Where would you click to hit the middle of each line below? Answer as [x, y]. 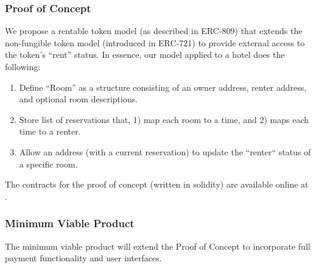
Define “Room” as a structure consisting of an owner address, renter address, [163, 87]
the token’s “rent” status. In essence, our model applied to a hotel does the [145, 55]
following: [23, 66]
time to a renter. [50, 131]
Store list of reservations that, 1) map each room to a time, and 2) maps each [164, 119]
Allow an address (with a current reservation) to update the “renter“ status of [165, 151]
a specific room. [48, 164]
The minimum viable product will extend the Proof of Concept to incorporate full [158, 246]
